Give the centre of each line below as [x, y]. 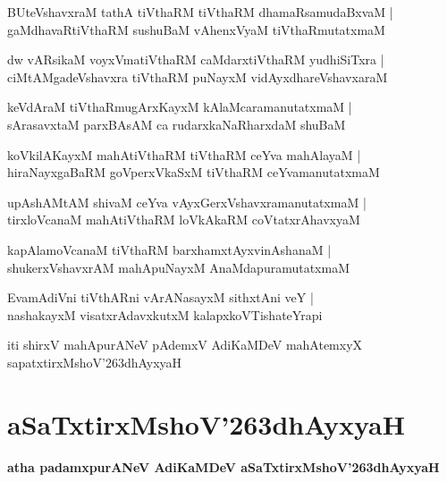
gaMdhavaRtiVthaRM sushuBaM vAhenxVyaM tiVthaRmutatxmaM [196, 29]
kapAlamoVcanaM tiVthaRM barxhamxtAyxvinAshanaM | [169, 249]
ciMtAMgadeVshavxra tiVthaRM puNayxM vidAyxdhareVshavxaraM [198, 76]
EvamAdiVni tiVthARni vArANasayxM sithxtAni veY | [160, 297]
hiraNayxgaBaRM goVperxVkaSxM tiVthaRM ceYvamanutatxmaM [194, 172]
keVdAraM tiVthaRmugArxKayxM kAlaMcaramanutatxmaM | [180, 107]
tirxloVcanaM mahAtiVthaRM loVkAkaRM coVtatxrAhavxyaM [184, 220]
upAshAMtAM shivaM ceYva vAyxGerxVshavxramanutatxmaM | [187, 202]
